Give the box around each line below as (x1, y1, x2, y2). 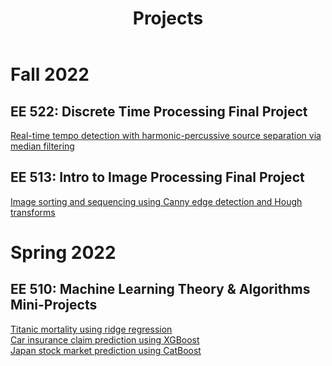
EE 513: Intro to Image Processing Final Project (10, 169, 305, 186)
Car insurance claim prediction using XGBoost (10, 333, 200, 346)
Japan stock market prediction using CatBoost (10, 344, 202, 356)
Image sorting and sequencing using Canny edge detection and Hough (10, 195, 303, 207)
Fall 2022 (10, 63, 90, 86)
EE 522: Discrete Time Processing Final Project (10, 103, 308, 120)
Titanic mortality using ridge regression (10, 323, 173, 335)
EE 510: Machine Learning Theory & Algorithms (10, 281, 311, 298)
